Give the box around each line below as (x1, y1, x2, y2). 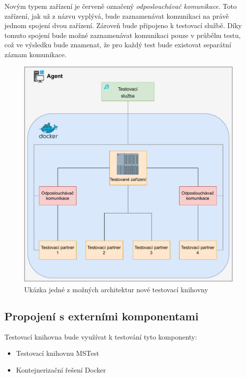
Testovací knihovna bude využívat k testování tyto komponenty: (4, 331, 197, 342)
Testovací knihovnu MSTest (16, 348, 99, 358)
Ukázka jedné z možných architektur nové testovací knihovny (24, 284, 208, 294)
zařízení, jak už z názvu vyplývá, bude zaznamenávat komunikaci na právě (4, 10, 229, 21)
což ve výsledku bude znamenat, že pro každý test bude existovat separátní (4, 39, 231, 50)
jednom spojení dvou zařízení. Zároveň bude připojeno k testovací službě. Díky (4, 20, 242, 31)
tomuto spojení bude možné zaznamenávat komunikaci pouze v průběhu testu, (4, 30, 241, 40)
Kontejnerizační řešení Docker (16, 364, 106, 375)
